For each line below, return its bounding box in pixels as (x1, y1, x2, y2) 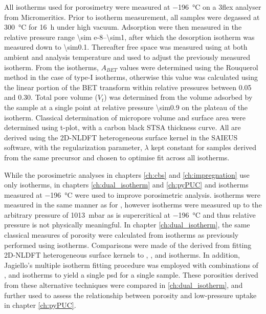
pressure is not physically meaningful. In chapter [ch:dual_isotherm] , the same (4, 219, 250, 230)
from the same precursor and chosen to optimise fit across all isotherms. (4, 152, 230, 162)
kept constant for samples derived (151, 142, 256, 153)
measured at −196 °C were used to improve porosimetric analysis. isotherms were (4, 189, 261, 200)
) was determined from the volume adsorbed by (104, 92, 253, 102)
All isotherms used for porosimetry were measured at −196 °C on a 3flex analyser (4, 2, 261, 12)
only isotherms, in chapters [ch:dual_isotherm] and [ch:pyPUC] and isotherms (4, 179, 249, 190)
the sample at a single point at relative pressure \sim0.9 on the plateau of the (4, 101, 248, 112)
